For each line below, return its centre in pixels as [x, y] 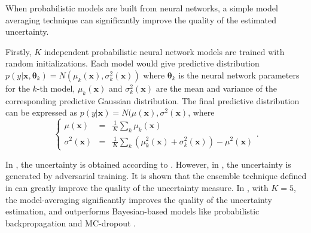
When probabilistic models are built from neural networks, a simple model [142, 8]
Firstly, [19, 51]
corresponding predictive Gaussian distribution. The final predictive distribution [153, 100]
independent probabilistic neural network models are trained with [164, 51]
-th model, [56, 88]
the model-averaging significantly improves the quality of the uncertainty [139, 199]
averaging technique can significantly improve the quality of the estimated [141, 19]
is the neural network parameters [239, 75]
